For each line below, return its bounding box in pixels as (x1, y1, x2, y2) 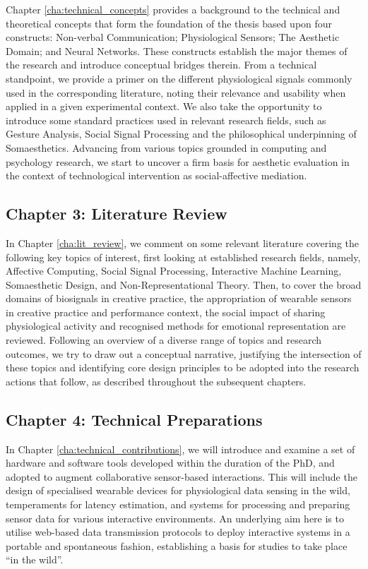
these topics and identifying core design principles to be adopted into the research (6, 360, 360, 375)
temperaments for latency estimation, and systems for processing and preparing (6, 497, 350, 512)
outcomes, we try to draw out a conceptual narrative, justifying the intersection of (6, 346, 362, 361)
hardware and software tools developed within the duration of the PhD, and (6, 455, 335, 470)
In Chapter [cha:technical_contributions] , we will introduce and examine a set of (6, 441, 355, 456)
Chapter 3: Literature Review (6, 203, 227, 224)
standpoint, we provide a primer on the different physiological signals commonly (6, 71, 352, 85)
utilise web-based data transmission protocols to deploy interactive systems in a (6, 525, 350, 539)
